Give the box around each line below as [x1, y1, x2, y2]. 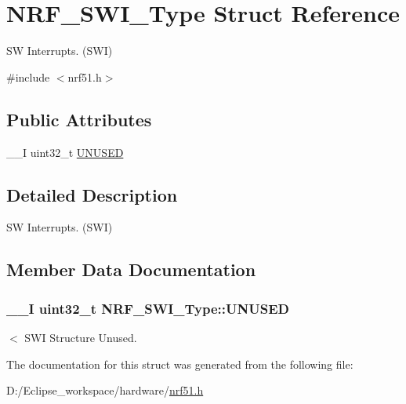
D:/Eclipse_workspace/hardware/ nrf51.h [6, 382, 204, 399]
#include [6, 68, 50, 85]
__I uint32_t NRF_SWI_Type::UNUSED [6, 298, 289, 318]
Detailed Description [6, 182, 178, 206]
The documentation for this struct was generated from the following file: [6, 355, 353, 372]
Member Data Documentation [6, 257, 256, 282]
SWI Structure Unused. [24, 329, 137, 345]
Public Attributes [6, 107, 152, 131]
